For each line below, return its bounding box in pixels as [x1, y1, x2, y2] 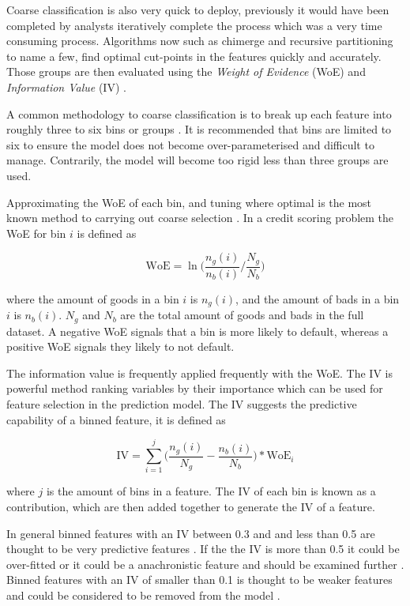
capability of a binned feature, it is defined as [6, 411, 226, 427]
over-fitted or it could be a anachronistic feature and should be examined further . [6, 555, 404, 572]
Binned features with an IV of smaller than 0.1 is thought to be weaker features [6, 571, 393, 588]
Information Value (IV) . [6, 78, 126, 95]
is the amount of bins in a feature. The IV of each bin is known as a [46, 483, 376, 499]
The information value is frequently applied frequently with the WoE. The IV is [6, 364, 393, 381]
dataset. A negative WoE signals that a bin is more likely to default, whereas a [6, 322, 389, 339]
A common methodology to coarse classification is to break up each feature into [6, 105, 392, 122]
